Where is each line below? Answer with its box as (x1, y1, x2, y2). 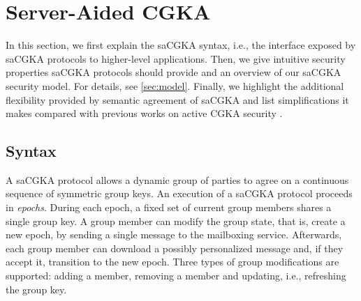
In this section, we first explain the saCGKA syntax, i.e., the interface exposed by (6, 38, 356, 52)
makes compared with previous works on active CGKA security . (6, 106, 283, 121)
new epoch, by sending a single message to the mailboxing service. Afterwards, (6, 227, 342, 242)
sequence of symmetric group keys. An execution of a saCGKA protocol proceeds (6, 186, 353, 201)
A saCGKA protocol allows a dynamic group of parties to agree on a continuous (6, 172, 349, 187)
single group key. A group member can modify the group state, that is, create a (6, 213, 346, 228)
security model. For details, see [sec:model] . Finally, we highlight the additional (6, 78, 344, 93)
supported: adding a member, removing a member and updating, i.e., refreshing (6, 268, 346, 283)
